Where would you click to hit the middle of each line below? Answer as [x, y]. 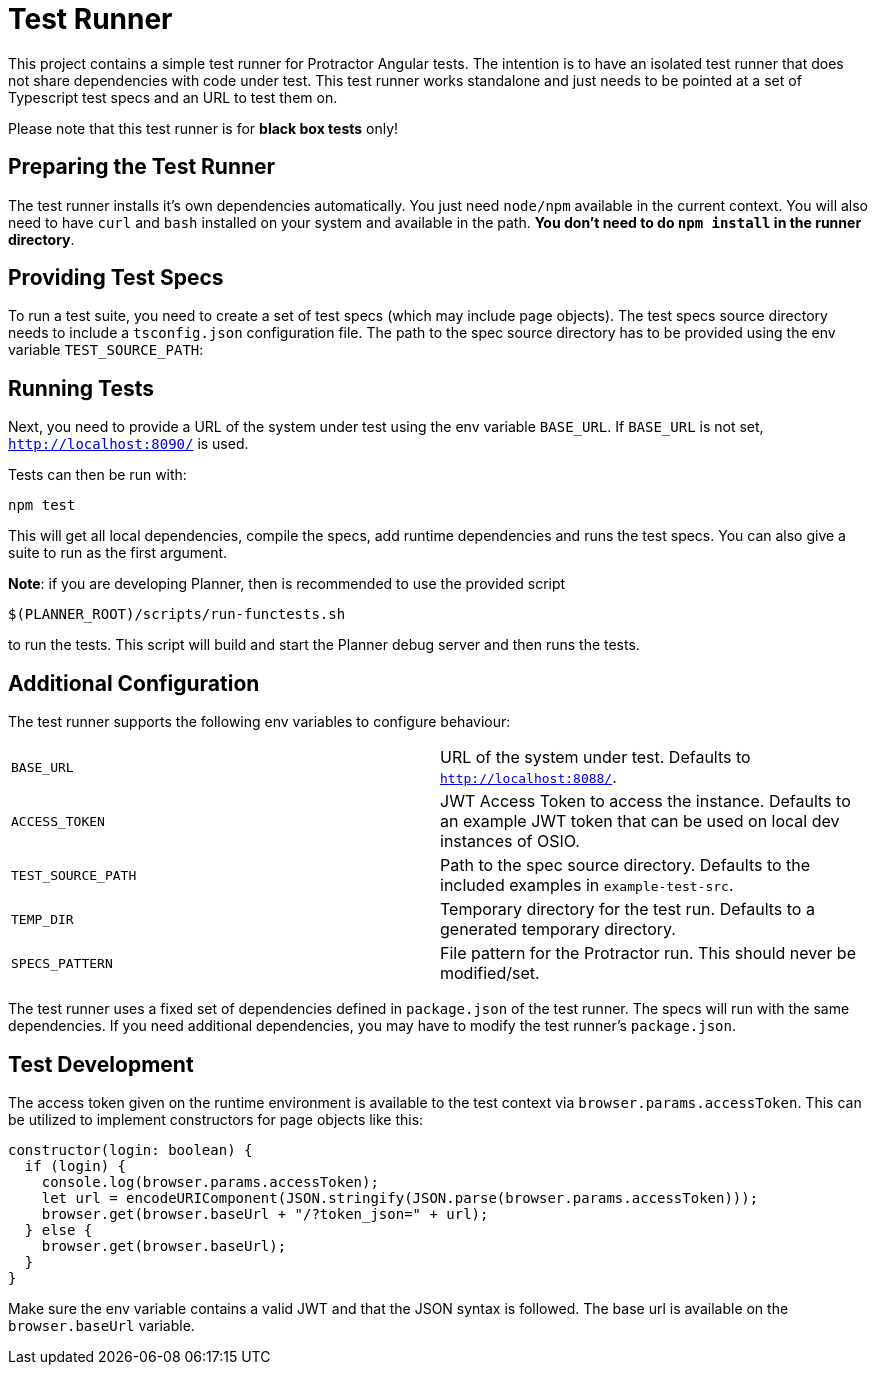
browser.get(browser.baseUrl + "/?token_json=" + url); [265, 1213]
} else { [58, 1229]
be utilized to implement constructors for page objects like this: [216, 1119]
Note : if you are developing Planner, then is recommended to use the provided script [287, 584]
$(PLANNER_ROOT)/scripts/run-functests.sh [177, 614]
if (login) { [75, 1165]
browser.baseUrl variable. [101, 1325]
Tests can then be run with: [97, 475]
